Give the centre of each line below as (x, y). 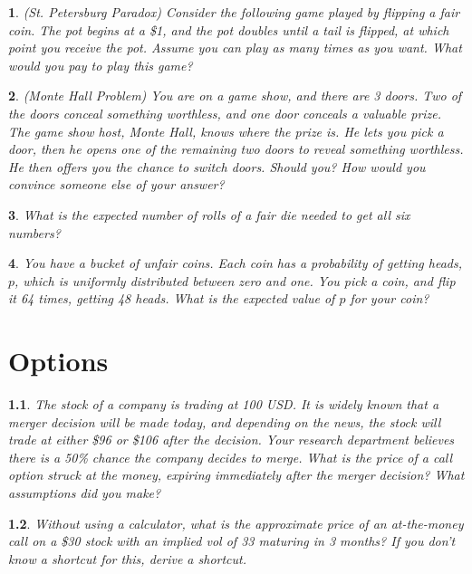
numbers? (34, 232)
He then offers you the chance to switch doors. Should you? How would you (217, 166)
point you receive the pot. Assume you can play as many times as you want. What (235, 48)
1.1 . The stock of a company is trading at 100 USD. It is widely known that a (224, 404)
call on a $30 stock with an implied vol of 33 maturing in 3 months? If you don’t (232, 541)
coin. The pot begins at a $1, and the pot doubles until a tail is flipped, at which (229, 29)
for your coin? (390, 298)
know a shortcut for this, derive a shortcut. (128, 558)
